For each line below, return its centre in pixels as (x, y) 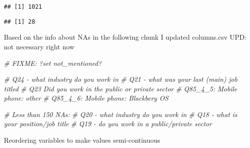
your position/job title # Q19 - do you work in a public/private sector (108, 124)
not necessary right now (39, 46)
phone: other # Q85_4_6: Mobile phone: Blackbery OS (86, 98)
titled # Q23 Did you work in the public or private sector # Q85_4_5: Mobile (121, 88)
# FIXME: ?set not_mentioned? (53, 63)
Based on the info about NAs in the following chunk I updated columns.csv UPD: (125, 37)
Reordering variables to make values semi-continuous (82, 140)
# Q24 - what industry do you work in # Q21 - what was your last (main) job (121, 79)
